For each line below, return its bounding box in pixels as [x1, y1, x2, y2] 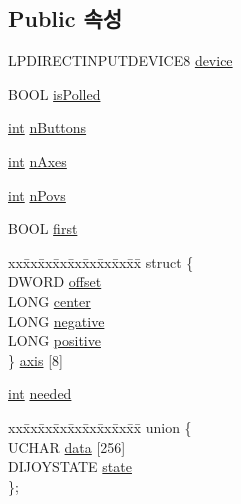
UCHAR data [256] [8, 436, 126, 457]
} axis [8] [8, 349, 63, 370]
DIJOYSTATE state [8, 456, 132, 477]
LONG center [8, 290, 91, 311]
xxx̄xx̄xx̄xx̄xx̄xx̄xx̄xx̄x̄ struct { [8, 251, 194, 272]
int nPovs [8, 184, 66, 205]
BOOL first [8, 218, 78, 239]
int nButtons [8, 117, 87, 138]
